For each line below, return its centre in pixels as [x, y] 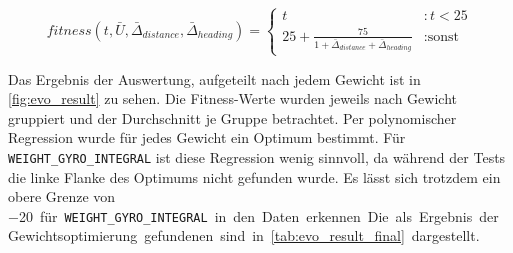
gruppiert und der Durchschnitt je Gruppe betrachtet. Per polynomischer [232, 117]
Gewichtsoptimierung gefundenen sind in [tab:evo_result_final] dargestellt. [244, 235]
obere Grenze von [62, 196]
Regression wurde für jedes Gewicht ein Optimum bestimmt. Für [207, 137]
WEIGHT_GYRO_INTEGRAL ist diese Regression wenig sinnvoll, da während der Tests [257, 156]
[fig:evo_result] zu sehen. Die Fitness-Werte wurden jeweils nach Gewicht [232, 98]
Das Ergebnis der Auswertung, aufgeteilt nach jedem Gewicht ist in [214, 78]
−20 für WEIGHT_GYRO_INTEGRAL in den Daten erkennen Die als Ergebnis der [253, 215]
